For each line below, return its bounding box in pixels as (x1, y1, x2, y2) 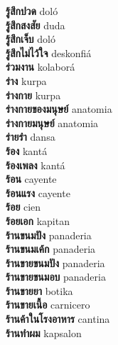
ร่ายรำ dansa (6, 129, 55, 144)
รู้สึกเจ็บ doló (6, 31, 55, 46)
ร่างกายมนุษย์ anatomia (6, 115, 99, 130)
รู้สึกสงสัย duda (6, 17, 65, 32)
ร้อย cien (6, 199, 41, 214)
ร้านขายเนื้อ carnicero (6, 297, 90, 312)
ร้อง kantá (6, 143, 48, 158)
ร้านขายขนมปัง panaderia (6, 255, 105, 270)
